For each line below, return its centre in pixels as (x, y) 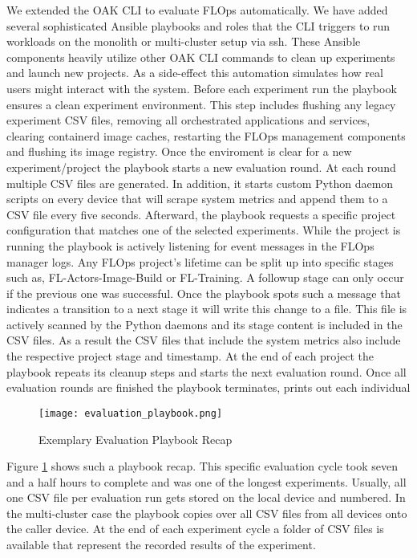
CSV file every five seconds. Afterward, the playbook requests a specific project (201, 214)
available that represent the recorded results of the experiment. (161, 545)
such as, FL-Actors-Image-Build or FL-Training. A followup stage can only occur (205, 277)
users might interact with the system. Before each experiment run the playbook (202, 88)
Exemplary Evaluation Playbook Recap (136, 439)
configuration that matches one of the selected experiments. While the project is (204, 230)
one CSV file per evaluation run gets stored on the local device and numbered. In (206, 497)
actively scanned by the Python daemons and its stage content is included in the (204, 324)
